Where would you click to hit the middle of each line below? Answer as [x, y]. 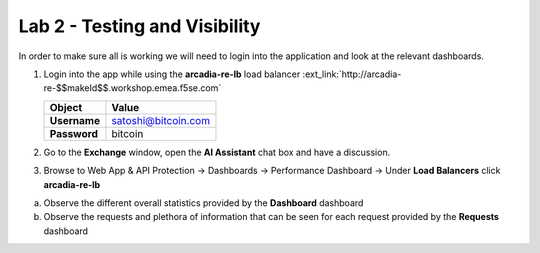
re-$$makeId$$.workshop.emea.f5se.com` [132, 88]
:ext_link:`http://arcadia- [352, 74]
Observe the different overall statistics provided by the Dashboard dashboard [203, 202]
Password [74, 133]
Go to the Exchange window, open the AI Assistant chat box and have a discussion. [217, 152]
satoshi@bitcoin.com [160, 120]
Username [74, 120]
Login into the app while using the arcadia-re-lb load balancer [172, 74]
